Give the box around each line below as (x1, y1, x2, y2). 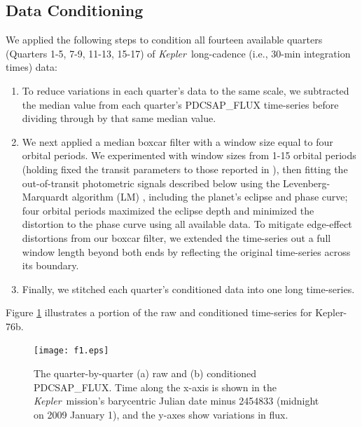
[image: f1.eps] (34, 346, 109, 356)
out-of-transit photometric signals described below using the (22, 175, 280, 190)
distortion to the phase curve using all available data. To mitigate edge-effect (22, 217, 352, 231)
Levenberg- (283, 175, 330, 190)
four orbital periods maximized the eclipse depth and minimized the (22, 203, 314, 217)
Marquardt (22, 189, 69, 204)
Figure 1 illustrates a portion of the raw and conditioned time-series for (6, 305, 312, 320)
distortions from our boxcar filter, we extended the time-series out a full (22, 230, 331, 245)
